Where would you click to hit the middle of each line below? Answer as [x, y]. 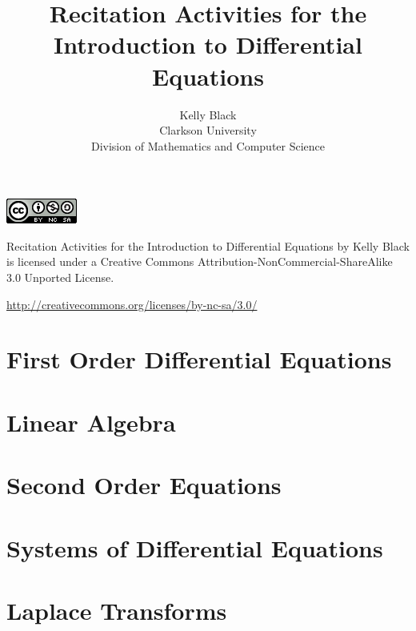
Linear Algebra [91, 422]
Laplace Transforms [117, 610]
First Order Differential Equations [199, 359]
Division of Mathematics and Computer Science [208, 145]
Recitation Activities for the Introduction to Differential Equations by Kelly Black [208, 245]
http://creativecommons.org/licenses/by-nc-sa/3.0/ [132, 304]
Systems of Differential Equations [195, 547]
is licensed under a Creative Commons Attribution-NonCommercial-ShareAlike [200, 261]
